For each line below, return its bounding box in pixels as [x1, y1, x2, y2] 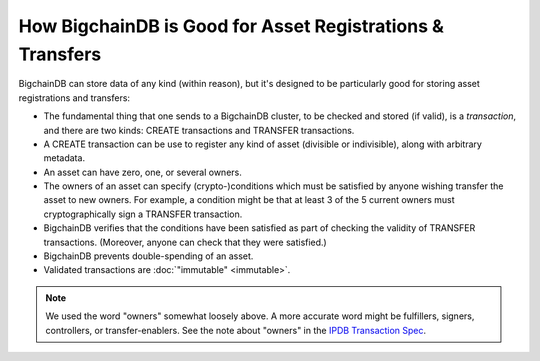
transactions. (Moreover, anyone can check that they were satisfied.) [43, 236, 327, 248]
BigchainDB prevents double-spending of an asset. [43, 250, 254, 262]
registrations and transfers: [18, 91, 130, 104]
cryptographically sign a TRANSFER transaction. [43, 208, 243, 220]
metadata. [43, 152, 85, 164]
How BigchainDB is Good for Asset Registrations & [18, 15, 445, 37]
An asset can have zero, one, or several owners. [43, 166, 242, 178]
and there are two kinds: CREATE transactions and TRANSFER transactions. [43, 124, 355, 136]
